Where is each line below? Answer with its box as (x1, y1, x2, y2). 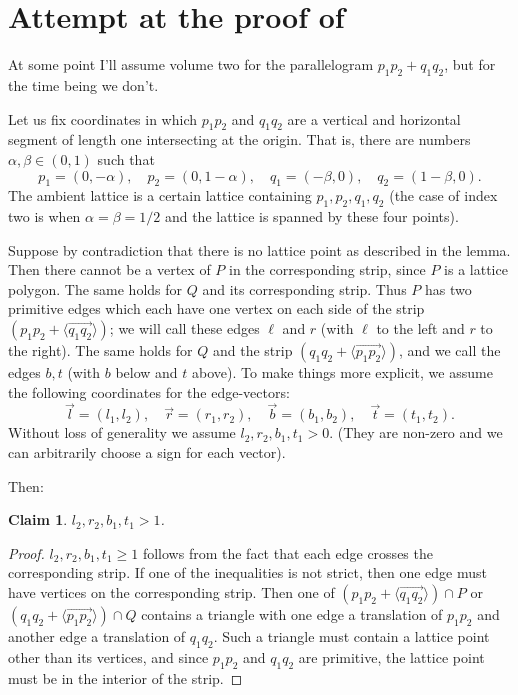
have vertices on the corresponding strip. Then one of (8, 582, 335, 603)
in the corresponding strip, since (229, 259, 426, 280)
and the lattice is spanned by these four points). (164, 206, 459, 227)
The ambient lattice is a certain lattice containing (8, 185, 312, 206)
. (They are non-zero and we (329, 422, 503, 443)
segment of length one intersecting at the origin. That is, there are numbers (8, 129, 471, 150)
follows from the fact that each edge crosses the (142, 542, 433, 563)
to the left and (376, 318, 465, 339)
